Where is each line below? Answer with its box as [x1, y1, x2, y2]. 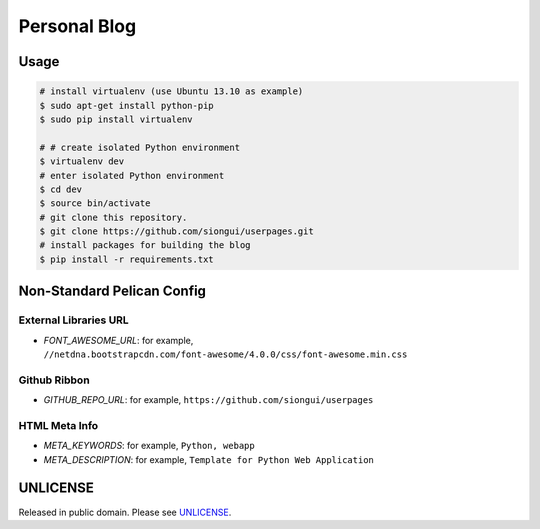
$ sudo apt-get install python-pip [39, 100, 214, 111]
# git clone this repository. [39, 211, 188, 223]
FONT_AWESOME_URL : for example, [43, 334, 194, 346]
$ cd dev [39, 183, 83, 195]
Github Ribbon [18, 373, 90, 387]
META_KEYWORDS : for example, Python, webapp [43, 440, 255, 452]
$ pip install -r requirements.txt [39, 253, 214, 265]
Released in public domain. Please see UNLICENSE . [18, 506, 232, 518]
